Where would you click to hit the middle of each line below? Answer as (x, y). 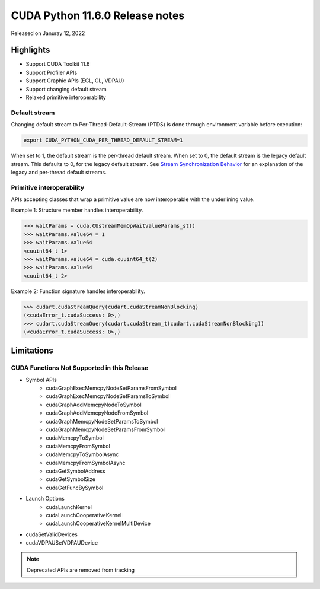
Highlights (31, 50)
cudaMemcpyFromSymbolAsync (86, 463)
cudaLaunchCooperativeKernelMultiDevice (98, 523)
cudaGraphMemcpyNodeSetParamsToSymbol (102, 421)
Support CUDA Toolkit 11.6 (58, 64)
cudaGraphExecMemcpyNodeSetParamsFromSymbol (111, 388)
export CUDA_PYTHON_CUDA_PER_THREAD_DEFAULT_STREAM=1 (103, 140)
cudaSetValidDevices (52, 534)
